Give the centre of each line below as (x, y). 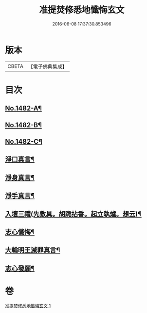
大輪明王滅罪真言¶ (33, 250)
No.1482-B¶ (24, 125)
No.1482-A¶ (24, 108)
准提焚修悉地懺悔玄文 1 (28, 306)
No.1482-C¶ (24, 142)
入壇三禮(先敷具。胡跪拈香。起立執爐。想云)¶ (73, 214)
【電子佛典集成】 (47, 67)
